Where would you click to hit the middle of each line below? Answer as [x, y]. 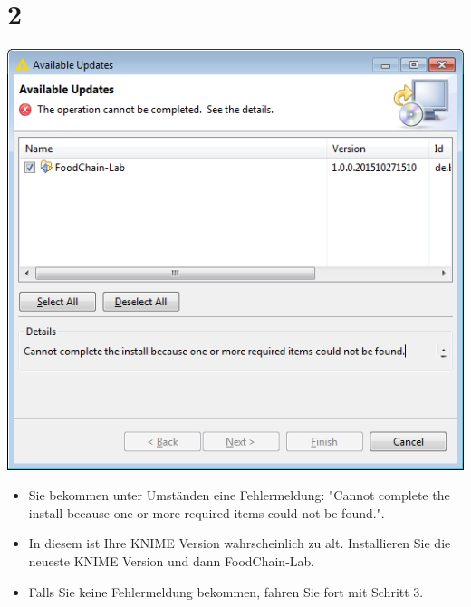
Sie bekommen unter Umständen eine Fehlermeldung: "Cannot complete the [239, 495]
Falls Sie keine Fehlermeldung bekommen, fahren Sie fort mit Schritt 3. [226, 591]
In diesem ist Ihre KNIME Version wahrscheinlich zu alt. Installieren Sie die [240, 543]
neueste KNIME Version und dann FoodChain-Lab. [172, 560]
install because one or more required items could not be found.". [207, 512]
